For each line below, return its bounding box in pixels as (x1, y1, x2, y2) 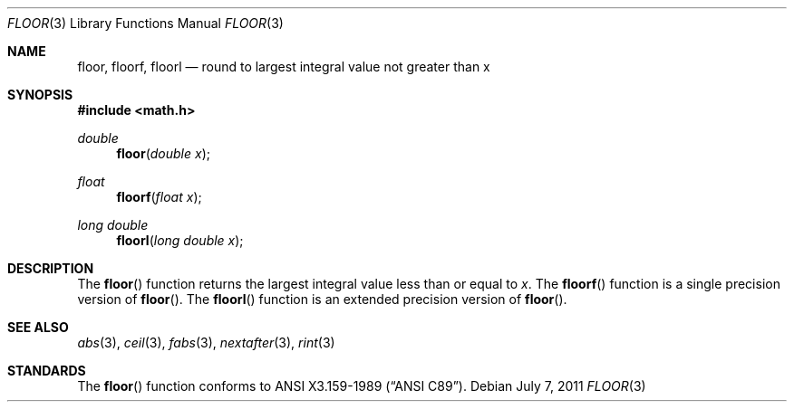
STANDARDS (7, 363, 86, 378)
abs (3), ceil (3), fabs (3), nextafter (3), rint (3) (77, 335, 335, 350)
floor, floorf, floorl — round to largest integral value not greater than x (77, 59, 490, 74)
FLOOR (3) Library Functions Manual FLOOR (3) (7, 15, 284, 31)
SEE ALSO (7, 319, 69, 335)
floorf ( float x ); (116, 189, 202, 204)
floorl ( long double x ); (116, 233, 244, 248)
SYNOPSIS (7, 87, 73, 102)
